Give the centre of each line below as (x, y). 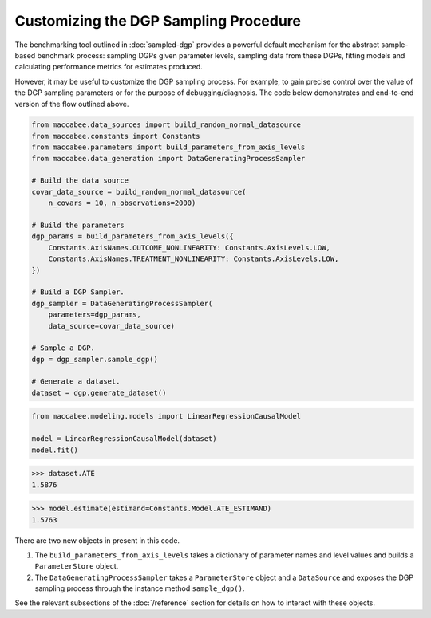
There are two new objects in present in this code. (97, 540)
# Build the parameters (78, 225)
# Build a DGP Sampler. (78, 292)
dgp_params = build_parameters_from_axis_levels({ (133, 236)
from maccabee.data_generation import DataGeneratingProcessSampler (168, 158)
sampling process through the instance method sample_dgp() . (140, 588)
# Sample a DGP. (63, 348)
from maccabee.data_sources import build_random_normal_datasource (166, 125)
